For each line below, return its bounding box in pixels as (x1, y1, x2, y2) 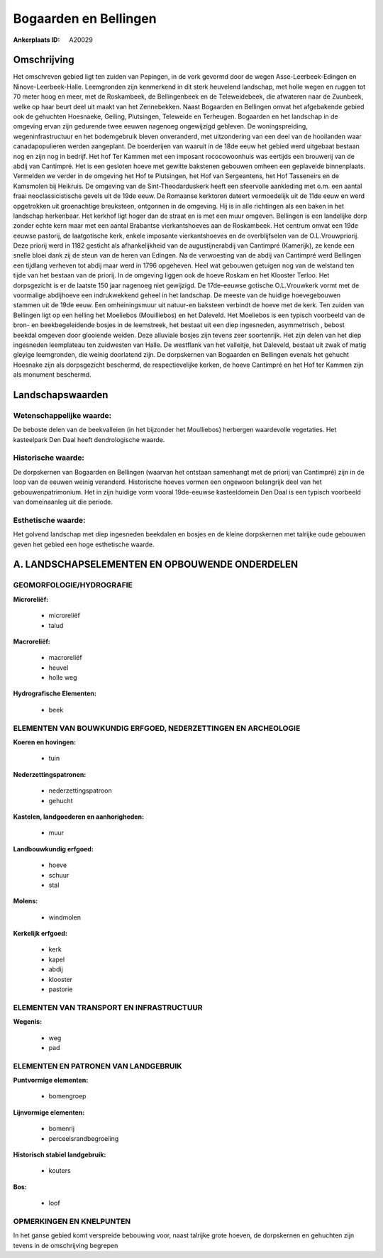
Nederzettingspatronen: (13, 770, 87, 778)
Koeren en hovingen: (13, 738, 77, 746)
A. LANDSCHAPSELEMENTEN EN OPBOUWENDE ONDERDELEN (13, 558, 299, 570)
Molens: (13, 897, 38, 905)
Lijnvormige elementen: (13, 1108, 85, 1117)
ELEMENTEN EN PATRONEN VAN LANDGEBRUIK (13, 1061, 182, 1071)
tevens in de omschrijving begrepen (13, 1241, 118, 1249)
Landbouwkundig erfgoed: (13, 844, 94, 853)
